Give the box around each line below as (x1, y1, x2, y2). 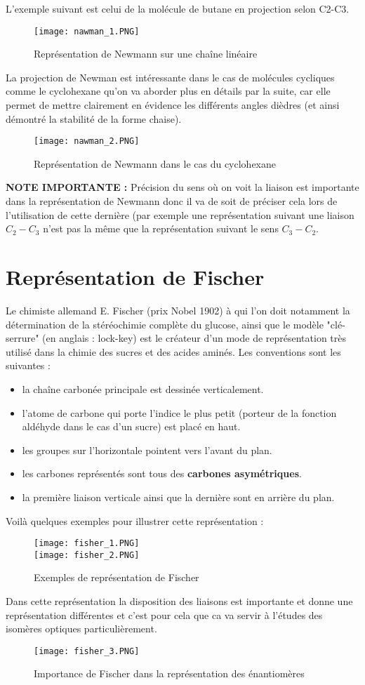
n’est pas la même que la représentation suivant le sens (43, 221, 279, 236)
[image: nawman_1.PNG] (34, 26, 140, 36)
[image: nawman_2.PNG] (34, 136, 140, 147)
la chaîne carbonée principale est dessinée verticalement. (22, 381, 264, 396)
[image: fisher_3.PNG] (34, 646, 140, 656)
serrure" (6, 331, 39, 345)
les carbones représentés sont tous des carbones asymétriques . (22, 466, 302, 481)
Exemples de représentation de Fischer (34, 570, 199, 585)
